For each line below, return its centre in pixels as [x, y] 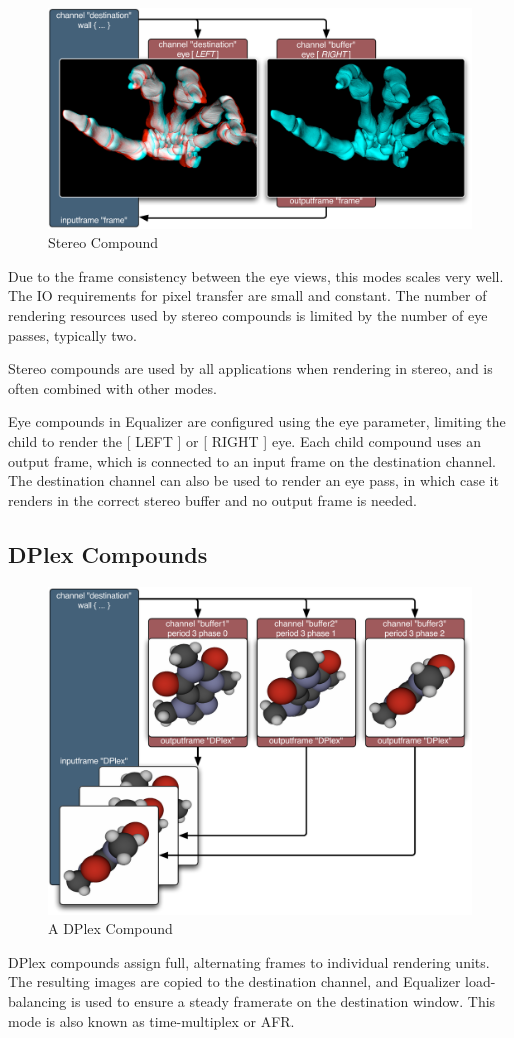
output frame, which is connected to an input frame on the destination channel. [252, 460]
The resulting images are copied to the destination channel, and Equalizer [234, 981]
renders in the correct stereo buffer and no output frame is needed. [212, 499]
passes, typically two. [72, 334]
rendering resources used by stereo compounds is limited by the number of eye [248, 315]
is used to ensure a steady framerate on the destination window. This [283, 1000]
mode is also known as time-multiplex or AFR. [151, 1020]
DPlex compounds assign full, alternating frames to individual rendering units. [249, 961]
